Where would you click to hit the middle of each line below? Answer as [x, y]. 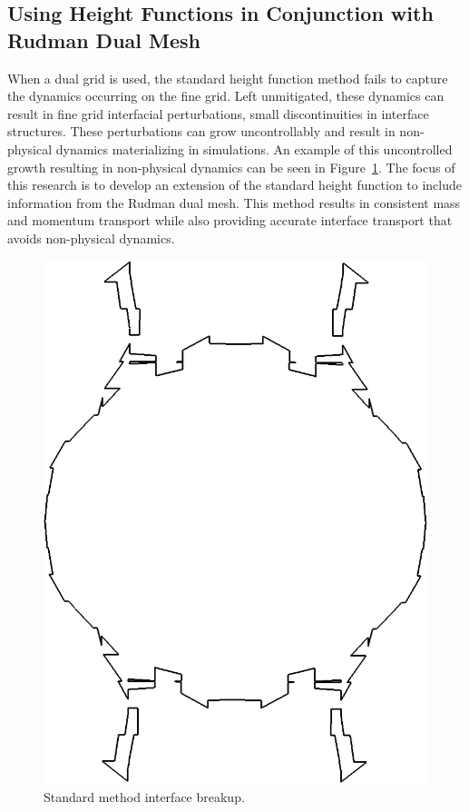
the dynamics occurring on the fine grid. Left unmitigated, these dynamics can [226, 96]
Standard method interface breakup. [144, 796]
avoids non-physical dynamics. [91, 238]
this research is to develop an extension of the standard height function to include [235, 185]
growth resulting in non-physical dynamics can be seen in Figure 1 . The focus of [231, 167]
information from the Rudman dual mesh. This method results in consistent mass [234, 202]
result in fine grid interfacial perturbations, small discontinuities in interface [218, 113]
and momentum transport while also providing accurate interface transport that [230, 220]
